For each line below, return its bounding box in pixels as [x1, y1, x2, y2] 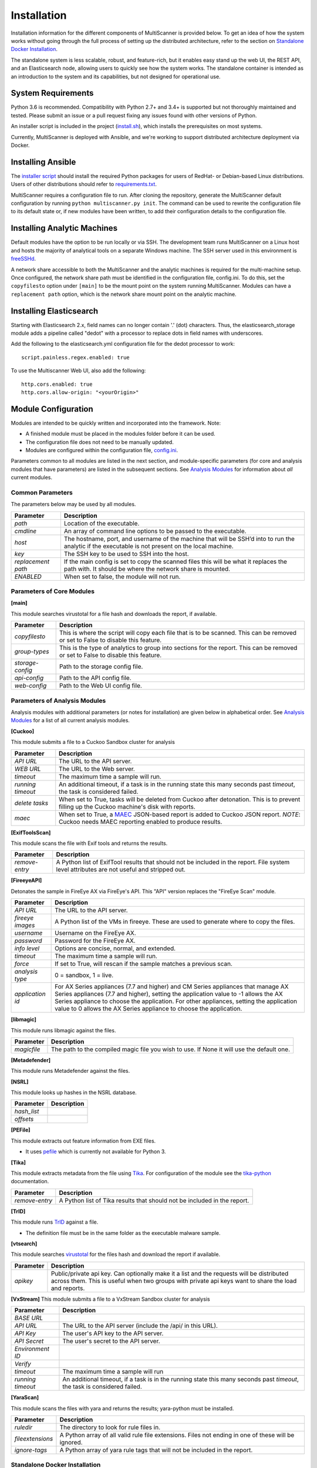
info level [14, 944, 40, 952]
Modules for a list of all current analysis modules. [11, 717, 130, 724]
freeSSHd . [11, 255, 36, 262]
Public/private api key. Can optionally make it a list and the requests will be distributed [50, 1269, 289, 1277]
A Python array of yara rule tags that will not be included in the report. [59, 1446, 253, 1454]
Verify [14, 1360, 32, 1368]
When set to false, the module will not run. [63, 573, 181, 581]
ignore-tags [14, 1446, 48, 1454]
